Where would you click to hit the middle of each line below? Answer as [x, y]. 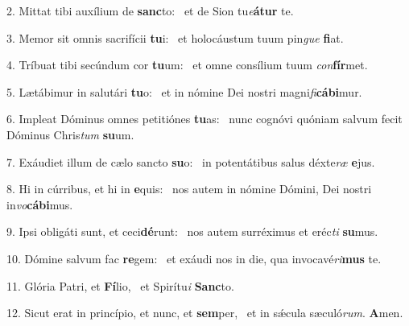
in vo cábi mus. [40, 204]
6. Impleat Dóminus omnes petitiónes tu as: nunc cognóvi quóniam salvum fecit [204, 119]
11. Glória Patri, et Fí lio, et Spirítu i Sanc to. [120, 285]
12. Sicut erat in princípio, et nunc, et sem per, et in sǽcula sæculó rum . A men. [205, 313]
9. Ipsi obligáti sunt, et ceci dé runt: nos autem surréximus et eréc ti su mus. [192, 231]
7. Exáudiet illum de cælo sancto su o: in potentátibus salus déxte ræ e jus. [191, 161]
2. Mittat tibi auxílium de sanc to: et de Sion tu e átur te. [150, 10]
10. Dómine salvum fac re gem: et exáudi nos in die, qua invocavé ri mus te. [194, 258]
